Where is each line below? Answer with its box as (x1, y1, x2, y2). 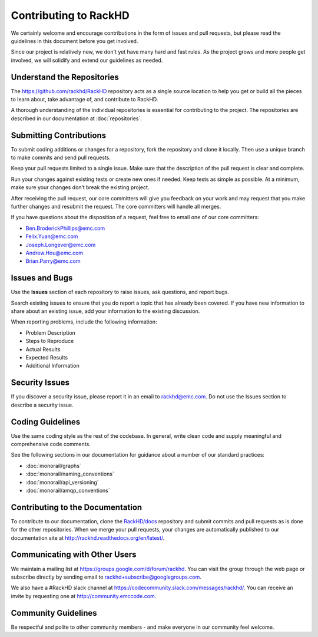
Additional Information (25, 362, 79, 369)
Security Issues (11, 378, 70, 388)
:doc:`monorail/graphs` (25, 462, 82, 469)
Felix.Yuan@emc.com (25, 233, 78, 240)
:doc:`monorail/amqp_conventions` (25, 487, 110, 494)
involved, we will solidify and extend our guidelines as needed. (11, 57, 163, 64)
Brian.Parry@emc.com (25, 258, 81, 265)
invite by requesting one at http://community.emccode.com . (11, 592, 157, 599)
